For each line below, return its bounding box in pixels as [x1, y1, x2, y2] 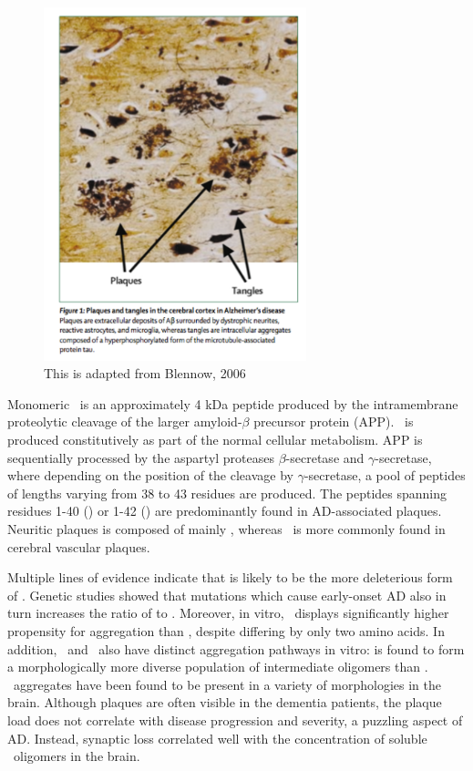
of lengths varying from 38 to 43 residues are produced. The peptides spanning [7, 483, 447, 502]
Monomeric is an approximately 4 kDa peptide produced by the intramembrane [7, 394, 458, 413]
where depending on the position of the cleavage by [7, 466, 293, 485]
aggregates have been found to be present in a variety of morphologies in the [13, 674, 441, 694]
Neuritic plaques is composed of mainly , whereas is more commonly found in [7, 519, 446, 539]
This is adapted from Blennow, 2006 [44, 364, 246, 383]
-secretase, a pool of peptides [303, 466, 466, 485]
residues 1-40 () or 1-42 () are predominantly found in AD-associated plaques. [7, 501, 442, 520]
